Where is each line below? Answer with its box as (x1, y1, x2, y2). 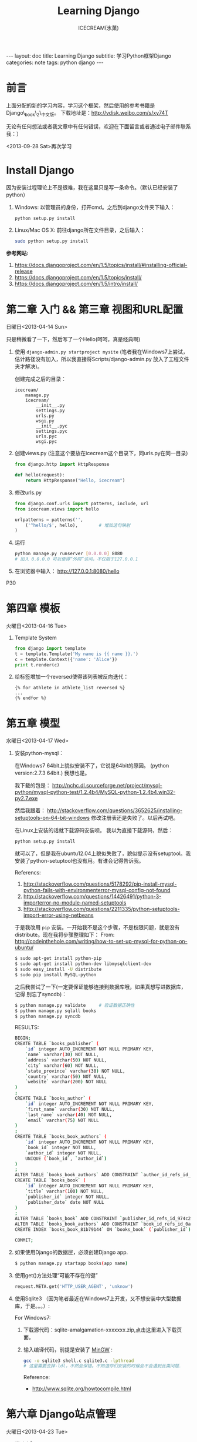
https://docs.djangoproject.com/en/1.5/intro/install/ (14, 281, 138, 288)
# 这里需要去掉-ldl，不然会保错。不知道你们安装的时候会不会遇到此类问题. (23, 1363, 182, 1369)
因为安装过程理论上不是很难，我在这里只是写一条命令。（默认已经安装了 (6, 183, 178, 191)
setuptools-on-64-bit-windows (14, 815, 90, 822)
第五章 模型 (6, 716, 60, 730)
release (14, 268, 33, 275)
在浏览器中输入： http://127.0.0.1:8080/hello (14, 568, 120, 575)
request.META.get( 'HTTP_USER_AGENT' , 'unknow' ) (14, 1283, 133, 1289)
